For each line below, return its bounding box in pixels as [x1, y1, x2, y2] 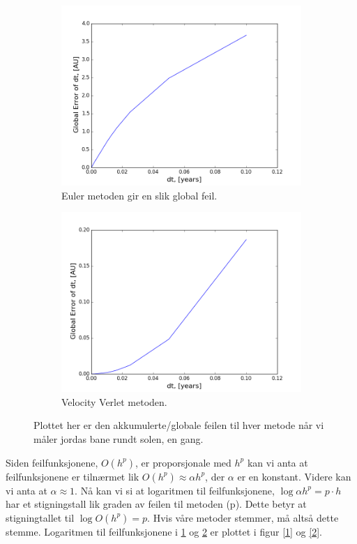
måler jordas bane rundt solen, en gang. [33, 431, 204, 446]
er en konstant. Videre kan [237, 469, 351, 483]
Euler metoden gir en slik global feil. [61, 188, 218, 202]
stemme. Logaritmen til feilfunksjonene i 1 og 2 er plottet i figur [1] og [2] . [6, 524, 322, 538]
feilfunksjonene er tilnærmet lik [6, 469, 139, 483]
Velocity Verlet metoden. [61, 394, 167, 409]
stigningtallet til [6, 510, 75, 524]
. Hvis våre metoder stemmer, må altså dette [147, 510, 339, 524]
